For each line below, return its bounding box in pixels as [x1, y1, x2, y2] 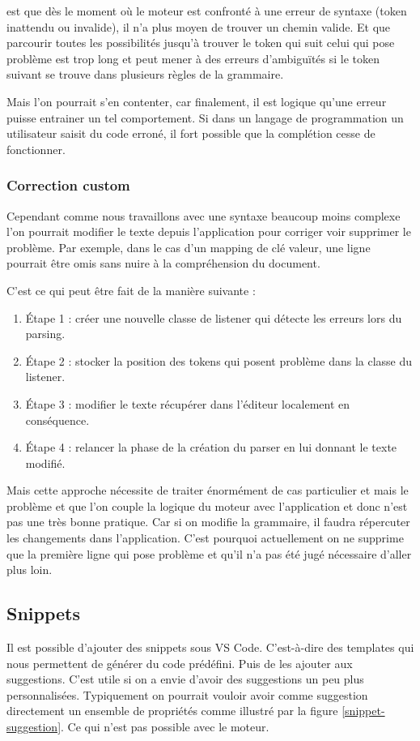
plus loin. [6, 561, 53, 578]
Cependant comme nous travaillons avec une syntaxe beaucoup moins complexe [6, 207, 401, 224]
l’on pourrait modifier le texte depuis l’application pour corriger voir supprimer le [6, 223, 411, 240]
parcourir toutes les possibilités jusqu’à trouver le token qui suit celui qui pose [6, 34, 395, 51]
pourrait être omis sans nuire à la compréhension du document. [6, 255, 320, 272]
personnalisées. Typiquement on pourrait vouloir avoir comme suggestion [6, 686, 368, 703]
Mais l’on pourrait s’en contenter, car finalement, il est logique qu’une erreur [6, 92, 387, 109]
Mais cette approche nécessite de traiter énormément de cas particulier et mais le [6, 482, 409, 499]
